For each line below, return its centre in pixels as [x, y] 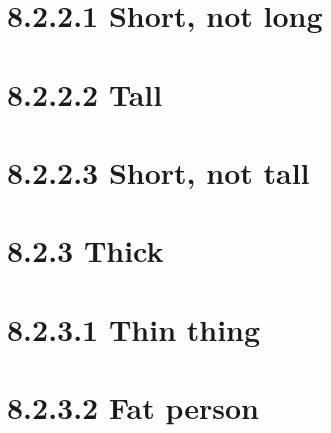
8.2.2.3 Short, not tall [158, 171]
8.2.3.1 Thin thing [134, 328]
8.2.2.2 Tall [85, 93]
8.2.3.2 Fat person [133, 407]
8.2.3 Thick [85, 250]
